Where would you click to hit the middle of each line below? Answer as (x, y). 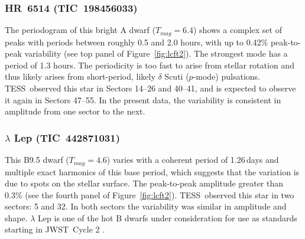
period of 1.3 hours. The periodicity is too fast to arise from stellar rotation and (150, 65)
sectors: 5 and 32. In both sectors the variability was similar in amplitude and (146, 206)
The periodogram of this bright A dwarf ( (80, 30)
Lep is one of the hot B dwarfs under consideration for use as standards (168, 217)
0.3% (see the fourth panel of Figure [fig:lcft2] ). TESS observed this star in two (150, 194)
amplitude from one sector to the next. (75, 111)
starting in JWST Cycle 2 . (55, 229)
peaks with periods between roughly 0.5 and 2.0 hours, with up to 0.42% (137, 42)
